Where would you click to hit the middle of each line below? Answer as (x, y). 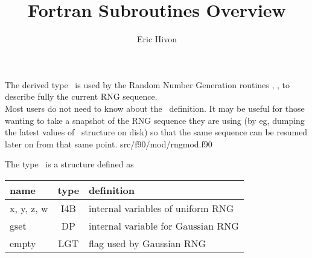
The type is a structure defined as (69, 164)
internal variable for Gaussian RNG (164, 225)
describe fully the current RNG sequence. (81, 96)
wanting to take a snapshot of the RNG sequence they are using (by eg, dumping (155, 120)
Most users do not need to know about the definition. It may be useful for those (155, 108)
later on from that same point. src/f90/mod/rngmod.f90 (109, 144)
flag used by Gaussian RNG (148, 243)
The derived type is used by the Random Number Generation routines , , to (148, 84)
